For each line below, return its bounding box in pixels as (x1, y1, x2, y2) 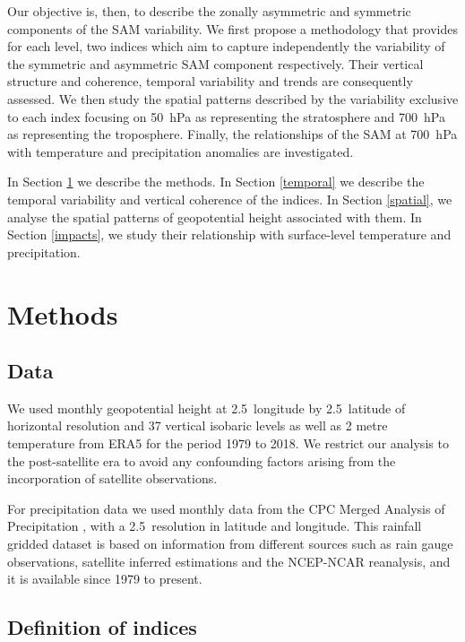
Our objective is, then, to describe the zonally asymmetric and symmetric (7, 2, 411, 20)
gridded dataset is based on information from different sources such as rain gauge (7, 534, 453, 553)
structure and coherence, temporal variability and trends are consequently (7, 72, 413, 91)
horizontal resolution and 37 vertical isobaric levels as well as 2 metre (7, 416, 388, 435)
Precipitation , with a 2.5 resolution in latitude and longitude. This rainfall (7, 516, 422, 535)
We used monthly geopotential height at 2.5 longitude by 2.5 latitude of (7, 398, 406, 417)
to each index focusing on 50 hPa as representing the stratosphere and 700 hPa (7, 107, 445, 126)
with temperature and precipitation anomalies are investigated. (7, 142, 354, 160)
